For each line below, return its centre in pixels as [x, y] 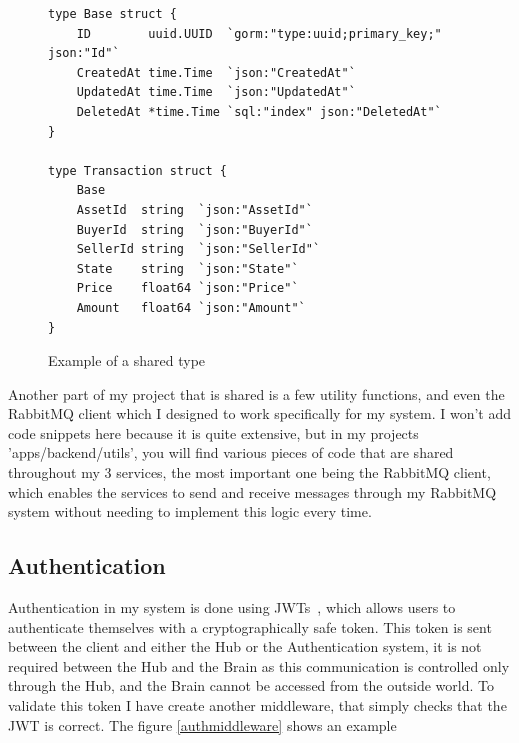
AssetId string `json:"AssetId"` [194, 209]
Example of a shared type [127, 360]
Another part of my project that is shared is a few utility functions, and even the [256, 393]
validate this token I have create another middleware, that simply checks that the [257, 705]
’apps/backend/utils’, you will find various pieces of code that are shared [231, 452]
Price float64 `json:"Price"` [187, 288]
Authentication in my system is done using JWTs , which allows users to [232, 607]
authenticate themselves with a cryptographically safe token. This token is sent [250, 626]
